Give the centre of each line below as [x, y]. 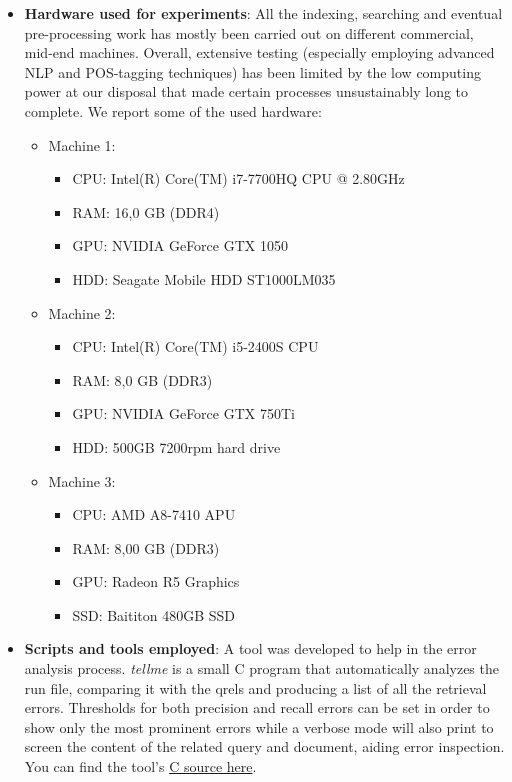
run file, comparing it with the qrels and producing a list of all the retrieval [255, 687]
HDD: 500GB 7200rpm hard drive [176, 446]
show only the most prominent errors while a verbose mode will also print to [259, 726]
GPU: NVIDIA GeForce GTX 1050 [180, 245]
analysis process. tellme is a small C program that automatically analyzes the [261, 668]
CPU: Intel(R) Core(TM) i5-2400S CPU [195, 346]
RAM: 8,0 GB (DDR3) [142, 379]
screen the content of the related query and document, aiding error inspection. [264, 746]
